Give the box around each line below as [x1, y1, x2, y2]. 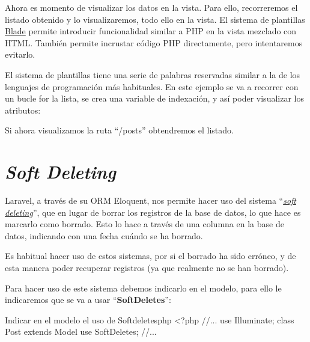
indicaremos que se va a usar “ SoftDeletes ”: [5, 293, 171, 306]
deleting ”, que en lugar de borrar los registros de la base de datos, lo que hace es [5, 206, 301, 218]
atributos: [5, 103, 41, 116]
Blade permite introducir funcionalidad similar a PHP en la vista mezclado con [5, 25, 297, 37]
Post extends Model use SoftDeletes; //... [5, 325, 157, 338]
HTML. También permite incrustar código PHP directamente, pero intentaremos [5, 36, 303, 49]
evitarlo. [5, 48, 35, 61]
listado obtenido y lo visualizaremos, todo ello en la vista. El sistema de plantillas [5, 13, 305, 25]
